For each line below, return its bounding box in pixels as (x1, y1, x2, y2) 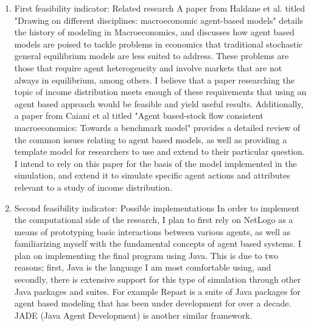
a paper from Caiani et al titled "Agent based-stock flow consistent (14, 109, 264, 122)
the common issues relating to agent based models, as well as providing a (14, 133, 287, 146)
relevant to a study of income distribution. (14, 180, 173, 193)
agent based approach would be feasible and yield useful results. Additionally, (14, 97, 304, 110)
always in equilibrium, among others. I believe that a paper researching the (14, 73, 295, 86)
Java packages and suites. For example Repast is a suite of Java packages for (14, 285, 301, 297)
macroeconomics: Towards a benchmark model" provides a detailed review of (14, 121, 300, 133)
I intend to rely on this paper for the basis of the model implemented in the (14, 157, 297, 169)
